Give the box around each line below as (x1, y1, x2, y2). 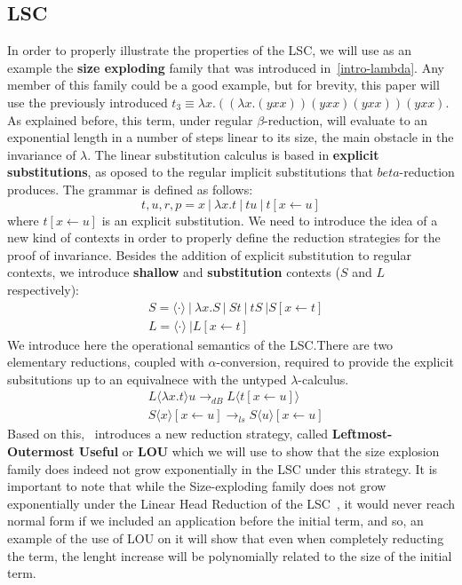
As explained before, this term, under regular (7, 110, 253, 129)
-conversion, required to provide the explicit (216, 352, 454, 371)
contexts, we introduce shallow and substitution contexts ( (7, 263, 340, 281)
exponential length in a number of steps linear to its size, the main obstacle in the (7, 128, 454, 146)
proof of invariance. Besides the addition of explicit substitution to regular (7, 245, 411, 264)
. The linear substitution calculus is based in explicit (87, 145, 379, 163)
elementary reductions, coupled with (7, 352, 204, 371)
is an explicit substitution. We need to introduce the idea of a (101, 210, 438, 229)
